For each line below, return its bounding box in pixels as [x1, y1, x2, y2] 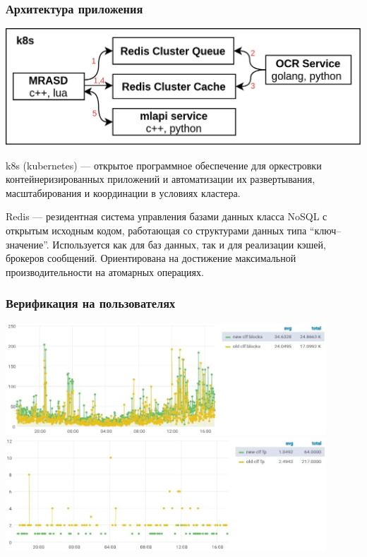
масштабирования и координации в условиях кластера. [6, 185, 241, 200]
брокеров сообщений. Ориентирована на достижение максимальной [6, 251, 296, 265]
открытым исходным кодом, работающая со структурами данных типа [6, 223, 307, 238]
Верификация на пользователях [6, 294, 176, 312]
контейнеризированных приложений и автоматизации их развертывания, [6, 172, 315, 186]
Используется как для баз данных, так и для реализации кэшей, [52, 236, 326, 251]
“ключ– [309, 223, 342, 238]
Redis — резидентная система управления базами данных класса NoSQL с [6, 209, 327, 224]
